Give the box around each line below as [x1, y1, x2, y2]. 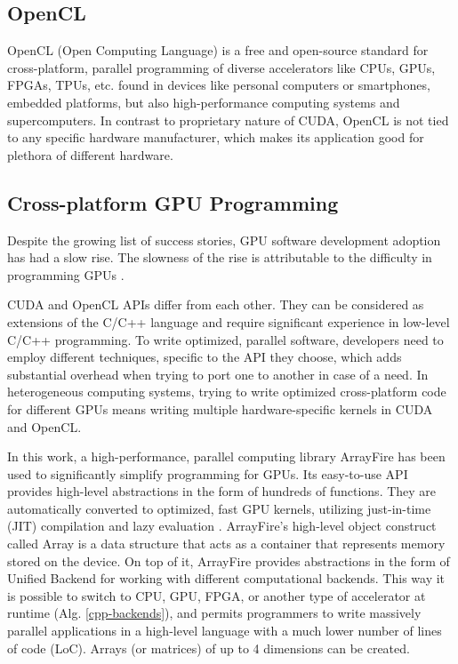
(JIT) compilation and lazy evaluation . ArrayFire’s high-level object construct [7, 516, 437, 535]
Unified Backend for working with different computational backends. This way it [7, 569, 446, 588]
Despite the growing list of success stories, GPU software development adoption [7, 230, 441, 249]
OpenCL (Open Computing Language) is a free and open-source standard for [7, 41, 429, 60]
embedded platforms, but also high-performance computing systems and [7, 92, 400, 111]
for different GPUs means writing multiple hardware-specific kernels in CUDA [7, 399, 433, 418]
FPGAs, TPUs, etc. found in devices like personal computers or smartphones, [7, 76, 430, 94]
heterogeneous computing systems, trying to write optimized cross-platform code [7, 382, 446, 401]
